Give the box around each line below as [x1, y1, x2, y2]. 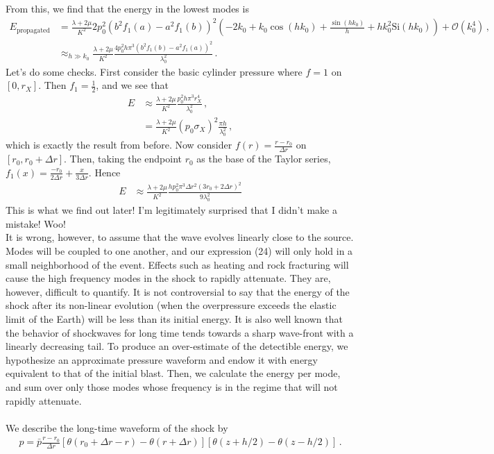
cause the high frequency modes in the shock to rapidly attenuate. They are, [6, 271, 331, 285]
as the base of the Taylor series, [196, 151, 331, 166]
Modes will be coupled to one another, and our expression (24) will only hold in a [6, 243, 353, 258]
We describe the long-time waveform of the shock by [6, 420, 228, 435]
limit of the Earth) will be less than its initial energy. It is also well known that [6, 311, 343, 326]
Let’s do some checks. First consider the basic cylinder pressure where [6, 64, 303, 78]
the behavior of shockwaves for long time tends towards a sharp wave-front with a [6, 325, 354, 339]
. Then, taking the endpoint [64, 151, 182, 166]
